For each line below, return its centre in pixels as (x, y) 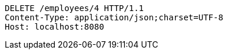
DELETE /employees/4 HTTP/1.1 (75, 8)
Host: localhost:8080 (54, 27)
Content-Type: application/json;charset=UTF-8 (114, 17)
